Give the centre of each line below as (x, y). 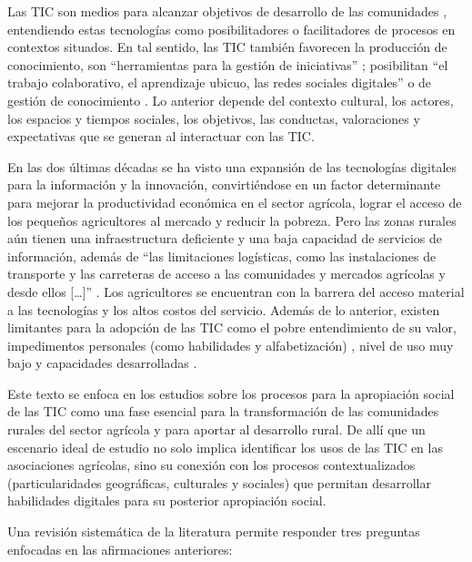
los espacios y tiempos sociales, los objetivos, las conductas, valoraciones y (214, 118)
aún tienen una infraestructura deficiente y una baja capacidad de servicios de (225, 238)
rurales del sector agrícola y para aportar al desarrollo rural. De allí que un (216, 429)
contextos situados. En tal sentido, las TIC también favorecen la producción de (227, 47)
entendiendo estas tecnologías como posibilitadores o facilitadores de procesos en (231, 29)
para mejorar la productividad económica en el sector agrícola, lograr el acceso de (235, 202)
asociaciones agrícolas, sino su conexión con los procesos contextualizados (211, 465)
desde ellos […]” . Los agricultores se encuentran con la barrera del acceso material (236, 291)
